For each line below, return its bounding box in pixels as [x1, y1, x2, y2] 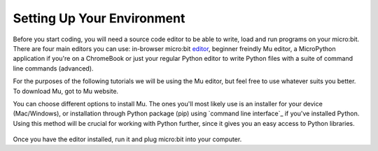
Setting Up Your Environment [13, 10, 185, 26]
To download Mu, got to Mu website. [13, 87, 119, 95]
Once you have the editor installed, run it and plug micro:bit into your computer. [13, 135, 242, 143]
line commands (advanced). [13, 64, 94, 73]
